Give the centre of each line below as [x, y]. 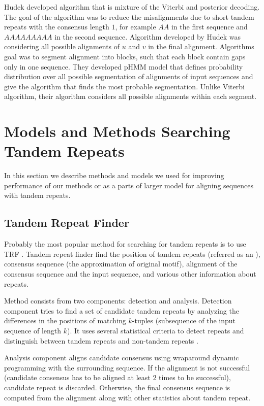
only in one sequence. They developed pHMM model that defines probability [124, 66]
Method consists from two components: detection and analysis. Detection [118, 301]
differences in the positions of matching [65, 320]
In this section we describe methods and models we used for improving [114, 175]
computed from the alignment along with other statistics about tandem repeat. [127, 397]
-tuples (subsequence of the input [184, 320]
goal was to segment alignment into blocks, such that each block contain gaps [125, 56]
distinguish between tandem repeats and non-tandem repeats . [101, 340]
